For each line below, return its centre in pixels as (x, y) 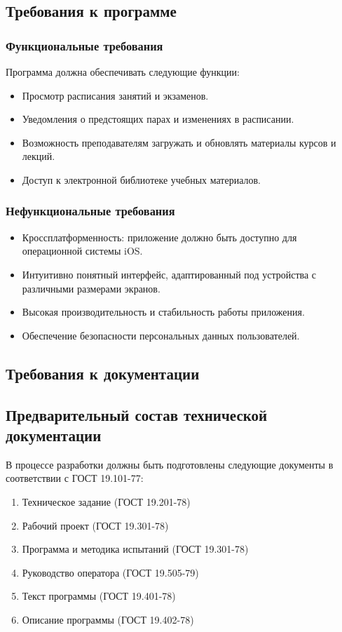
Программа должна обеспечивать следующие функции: (123, 72)
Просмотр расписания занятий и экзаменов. (115, 95)
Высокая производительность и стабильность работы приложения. (163, 312)
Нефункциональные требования (90, 211)
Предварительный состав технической (137, 414)
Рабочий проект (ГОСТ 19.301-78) (95, 525)
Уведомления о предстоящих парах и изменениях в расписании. (158, 119)
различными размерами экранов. (91, 288)
